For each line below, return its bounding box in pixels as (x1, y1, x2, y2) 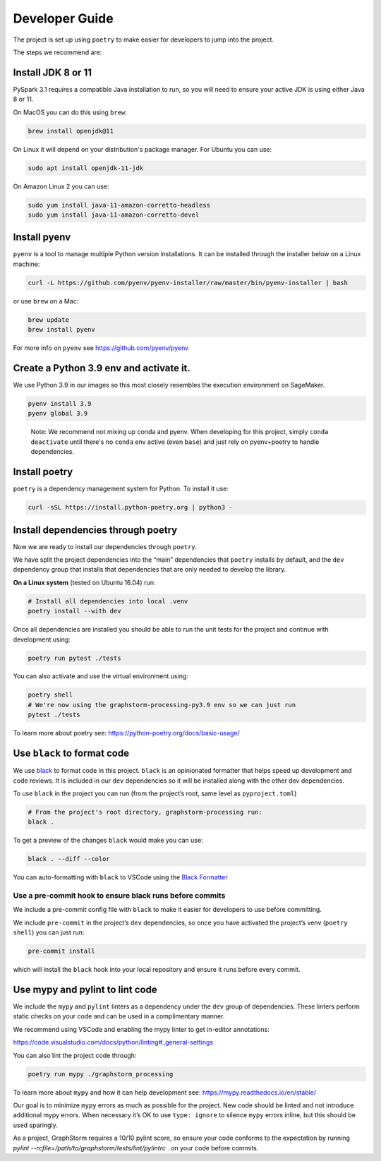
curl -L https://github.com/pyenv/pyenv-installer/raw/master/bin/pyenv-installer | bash (28, 279, 349, 287)
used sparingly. (13, 1121, 58, 1129)
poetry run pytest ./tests (28, 654, 121, 662)
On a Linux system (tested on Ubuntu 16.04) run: (13, 578, 156, 586)
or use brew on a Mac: (13, 296, 79, 305)
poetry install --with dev (28, 607, 121, 615)
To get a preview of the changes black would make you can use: (13, 836, 204, 845)
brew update (28, 315, 70, 324)
